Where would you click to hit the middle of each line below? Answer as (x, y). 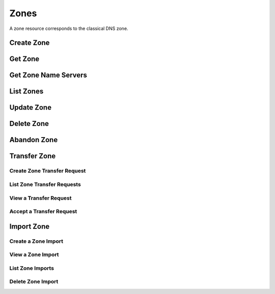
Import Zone (30, 226)
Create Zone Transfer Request (48, 171)
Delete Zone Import (34, 282)
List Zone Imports (32, 268)
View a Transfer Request (40, 198)
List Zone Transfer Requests (45, 184)
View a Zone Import (34, 255)
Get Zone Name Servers (48, 75)
